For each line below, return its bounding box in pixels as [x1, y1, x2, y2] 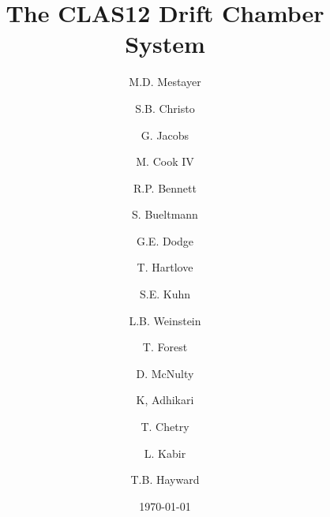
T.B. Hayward [130, 471, 200, 488]
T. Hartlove [137, 259, 193, 275]
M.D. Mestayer [129, 73, 201, 90]
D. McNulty [136, 365, 194, 381]
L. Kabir [144, 444, 186, 461]
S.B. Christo [135, 99, 195, 116]
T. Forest [142, 339, 188, 355]
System [125, 28, 205, 60]
